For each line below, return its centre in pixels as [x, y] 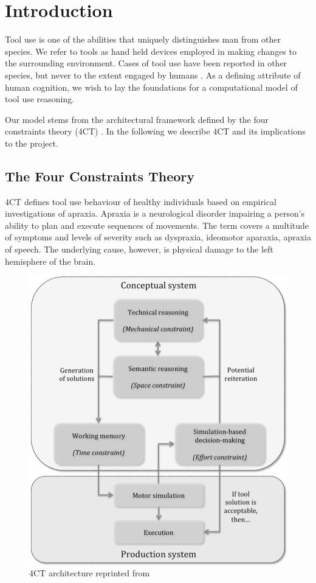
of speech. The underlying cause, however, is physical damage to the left [139, 249]
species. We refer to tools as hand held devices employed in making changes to [151, 51]
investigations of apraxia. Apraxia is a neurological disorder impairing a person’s [155, 213]
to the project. [32, 143]
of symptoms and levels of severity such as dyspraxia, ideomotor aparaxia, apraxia [158, 237]
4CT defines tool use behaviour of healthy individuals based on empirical [141, 201]
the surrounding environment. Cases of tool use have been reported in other [146, 63]
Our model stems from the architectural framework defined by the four [137, 119]
